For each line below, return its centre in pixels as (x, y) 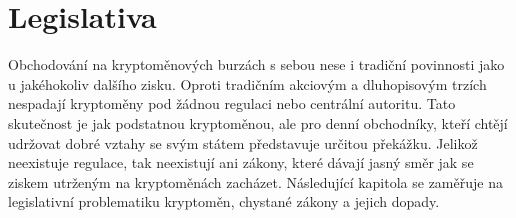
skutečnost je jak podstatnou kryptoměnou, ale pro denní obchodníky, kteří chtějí (258, 122)
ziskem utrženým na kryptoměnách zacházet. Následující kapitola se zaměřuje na (255, 181)
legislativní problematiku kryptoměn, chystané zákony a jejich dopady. (224, 201)
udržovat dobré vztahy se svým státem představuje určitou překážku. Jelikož (243, 142)
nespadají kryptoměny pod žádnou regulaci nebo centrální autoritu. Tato (232, 103)
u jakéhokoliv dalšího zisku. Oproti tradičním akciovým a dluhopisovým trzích (247, 83)
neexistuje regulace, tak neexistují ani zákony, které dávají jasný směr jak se (241, 162)
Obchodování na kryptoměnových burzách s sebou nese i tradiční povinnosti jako (256, 64)
